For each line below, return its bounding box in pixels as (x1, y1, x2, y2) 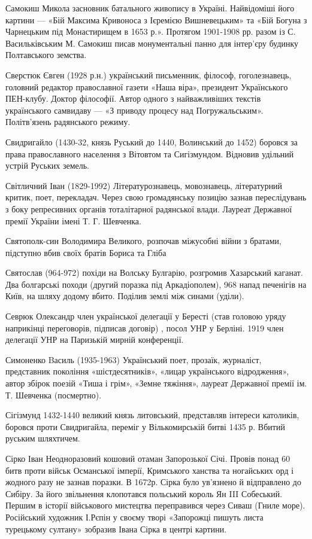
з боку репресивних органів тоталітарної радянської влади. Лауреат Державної (5, 202, 292, 215)
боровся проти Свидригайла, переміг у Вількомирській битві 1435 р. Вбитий (5, 420, 285, 433)
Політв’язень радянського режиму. (5, 115, 131, 128)
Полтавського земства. (5, 48, 87, 61)
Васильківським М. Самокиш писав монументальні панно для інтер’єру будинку (5, 36, 299, 49)
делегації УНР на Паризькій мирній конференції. (5, 333, 184, 346)
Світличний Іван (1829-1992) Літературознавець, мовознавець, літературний (5, 179, 283, 191)
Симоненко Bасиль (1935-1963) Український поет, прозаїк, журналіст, (5, 353, 262, 366)
